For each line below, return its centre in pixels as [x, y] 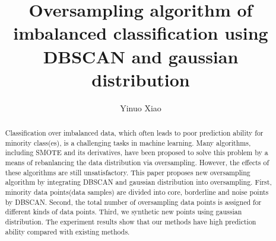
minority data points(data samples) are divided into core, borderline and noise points [137, 192]
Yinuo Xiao [141, 107]
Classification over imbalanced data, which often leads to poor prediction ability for [134, 133]
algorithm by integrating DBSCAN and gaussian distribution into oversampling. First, [138, 182]
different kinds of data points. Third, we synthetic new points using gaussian [123, 212]
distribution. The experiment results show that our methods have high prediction [131, 221]
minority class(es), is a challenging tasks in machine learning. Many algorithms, [128, 142]
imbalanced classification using [141, 33]
